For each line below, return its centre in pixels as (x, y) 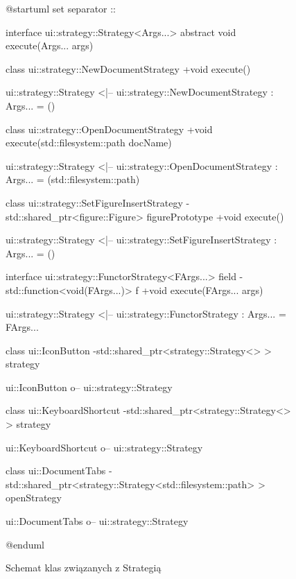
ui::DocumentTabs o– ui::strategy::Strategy (97, 521)
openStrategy (34, 498)
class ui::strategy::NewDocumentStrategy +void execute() (128, 68)
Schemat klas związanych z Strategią (84, 568)
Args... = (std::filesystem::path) (73, 179)
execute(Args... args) (50, 45)
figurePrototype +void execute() (215, 216)
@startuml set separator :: (61, 8)
